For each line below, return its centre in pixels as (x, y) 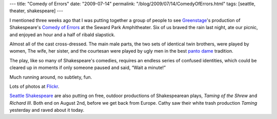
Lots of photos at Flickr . (34, 86)
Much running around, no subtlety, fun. (51, 77)
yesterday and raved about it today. (47, 110)
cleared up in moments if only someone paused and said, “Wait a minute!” (88, 68)
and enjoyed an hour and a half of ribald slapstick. (62, 34)
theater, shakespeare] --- (36, 11)
